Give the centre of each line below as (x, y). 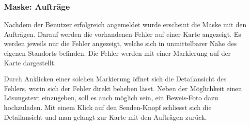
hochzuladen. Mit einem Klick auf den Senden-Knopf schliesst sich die (108, 107)
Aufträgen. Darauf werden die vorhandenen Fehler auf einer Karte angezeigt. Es (123, 34)
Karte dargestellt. (30, 62)
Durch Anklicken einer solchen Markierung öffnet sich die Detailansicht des (115, 79)
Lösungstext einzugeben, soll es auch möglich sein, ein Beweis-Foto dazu (111, 98)
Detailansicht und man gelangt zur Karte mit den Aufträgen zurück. (105, 117)
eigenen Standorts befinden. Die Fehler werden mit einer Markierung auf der (117, 53)
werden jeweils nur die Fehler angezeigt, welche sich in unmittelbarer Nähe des (120, 43)
